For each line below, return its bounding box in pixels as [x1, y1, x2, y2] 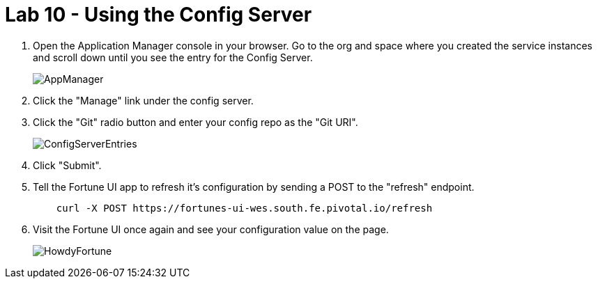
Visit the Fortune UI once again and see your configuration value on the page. [33, 223, 389, 235]
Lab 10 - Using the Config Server [5, 3, 312, 26]
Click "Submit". [33, 159, 102, 171]
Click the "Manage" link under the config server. [33, 94, 254, 106]
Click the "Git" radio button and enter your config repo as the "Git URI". [33, 116, 358, 128]
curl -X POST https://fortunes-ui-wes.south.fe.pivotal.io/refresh [56, 202, 433, 214]
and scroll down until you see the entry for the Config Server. [33, 51, 313, 63]
